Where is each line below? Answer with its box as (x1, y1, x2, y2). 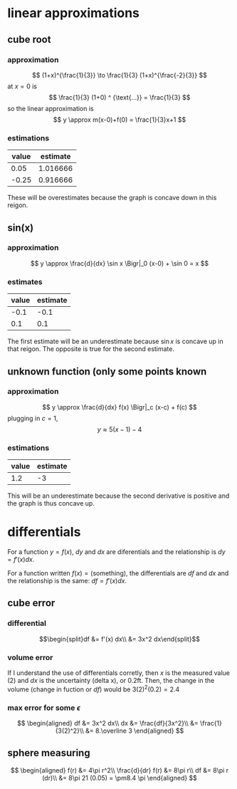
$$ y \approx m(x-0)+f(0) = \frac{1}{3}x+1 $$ (53, 115, 186, 124)
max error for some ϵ (7, 703, 80, 713)
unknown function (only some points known (7, 365, 207, 377)
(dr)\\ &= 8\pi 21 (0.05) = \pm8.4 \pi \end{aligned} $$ (41, 773, 198, 782)
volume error (7, 652, 53, 662)
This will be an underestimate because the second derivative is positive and (7, 491, 230, 500)
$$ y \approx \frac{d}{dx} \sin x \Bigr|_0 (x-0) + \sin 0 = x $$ (30, 258, 209, 268)
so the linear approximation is (7, 104, 94, 113)
